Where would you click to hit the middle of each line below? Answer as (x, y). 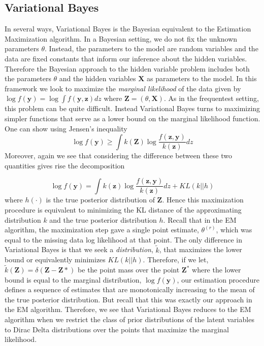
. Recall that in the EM (200, 219)
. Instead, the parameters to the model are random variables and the (152, 48)
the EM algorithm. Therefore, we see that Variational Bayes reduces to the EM (128, 309)
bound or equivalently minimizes (55, 259)
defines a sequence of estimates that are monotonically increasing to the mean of (130, 289)
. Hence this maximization (203, 200)
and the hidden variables (97, 78)
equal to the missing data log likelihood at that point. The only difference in (124, 239)
